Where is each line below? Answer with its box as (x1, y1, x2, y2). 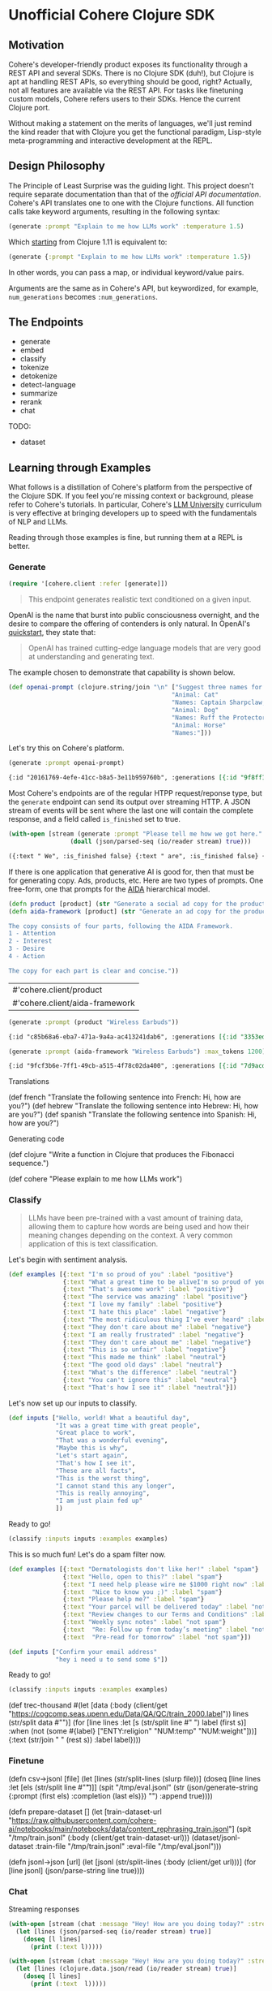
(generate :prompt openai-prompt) (8, 759, 125, 767)
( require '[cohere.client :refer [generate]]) (8, 580, 168, 588)
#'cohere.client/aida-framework (12, 997, 135, 1008)
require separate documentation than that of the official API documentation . (8, 189, 261, 199)
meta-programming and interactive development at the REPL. (8, 136, 213, 145)
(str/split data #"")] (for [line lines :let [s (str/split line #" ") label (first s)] (8, 1717, 247, 1727)
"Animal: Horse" (171, 721, 227, 729)
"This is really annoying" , (55, 1489, 151, 1497)
